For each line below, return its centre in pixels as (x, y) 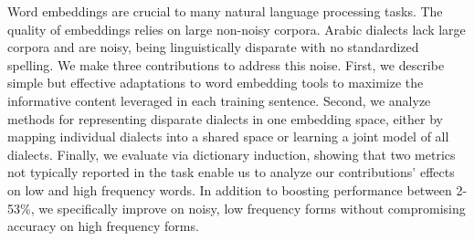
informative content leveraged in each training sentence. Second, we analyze (219, 100)
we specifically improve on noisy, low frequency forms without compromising (252, 208)
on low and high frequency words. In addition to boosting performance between (230, 189)
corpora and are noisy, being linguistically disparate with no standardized (213, 47)
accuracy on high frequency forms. (103, 226)
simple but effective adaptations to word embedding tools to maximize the (216, 83)
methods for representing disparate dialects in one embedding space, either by (225, 118)
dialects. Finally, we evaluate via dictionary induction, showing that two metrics (232, 154)
